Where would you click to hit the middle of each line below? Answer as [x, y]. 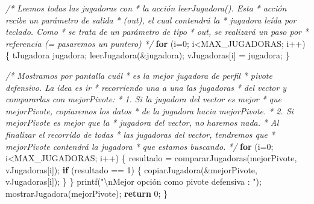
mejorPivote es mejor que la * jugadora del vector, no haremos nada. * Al [142, 122]
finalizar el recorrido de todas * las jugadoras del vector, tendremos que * [140, 134]
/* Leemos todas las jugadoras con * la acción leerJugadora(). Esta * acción [146, 8]
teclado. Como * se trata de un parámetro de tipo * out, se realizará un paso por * [157, 32]
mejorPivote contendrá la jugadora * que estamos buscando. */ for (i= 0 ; [140, 146]
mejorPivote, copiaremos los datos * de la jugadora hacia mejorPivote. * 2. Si [149, 110]
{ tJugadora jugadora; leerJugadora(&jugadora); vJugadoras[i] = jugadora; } [148, 55]
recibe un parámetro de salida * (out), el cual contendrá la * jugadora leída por [151, 20]
